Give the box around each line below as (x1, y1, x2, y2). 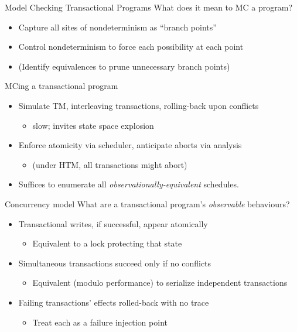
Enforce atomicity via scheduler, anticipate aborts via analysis (18, 139, 242, 151)
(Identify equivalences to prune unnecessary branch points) (18, 60, 230, 72)
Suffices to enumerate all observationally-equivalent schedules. (18, 178, 239, 190)
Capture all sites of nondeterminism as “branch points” (18, 20, 217, 33)
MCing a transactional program (5, 80, 118, 92)
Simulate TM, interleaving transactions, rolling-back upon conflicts (18, 99, 259, 111)
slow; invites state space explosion (32, 119, 154, 131)
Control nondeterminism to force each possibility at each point (18, 40, 244, 53)
